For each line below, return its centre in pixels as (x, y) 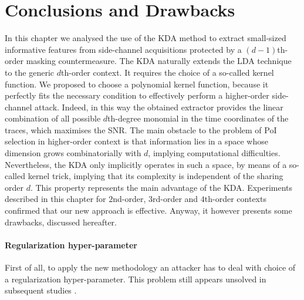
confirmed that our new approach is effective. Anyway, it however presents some (148, 210)
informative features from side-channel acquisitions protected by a (123, 49)
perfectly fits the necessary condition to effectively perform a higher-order (137, 95)
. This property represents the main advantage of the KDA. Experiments (161, 187)
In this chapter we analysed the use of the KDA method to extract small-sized (146, 38)
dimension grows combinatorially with (73, 153)
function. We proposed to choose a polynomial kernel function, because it (137, 84)
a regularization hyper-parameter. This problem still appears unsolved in (136, 279)
